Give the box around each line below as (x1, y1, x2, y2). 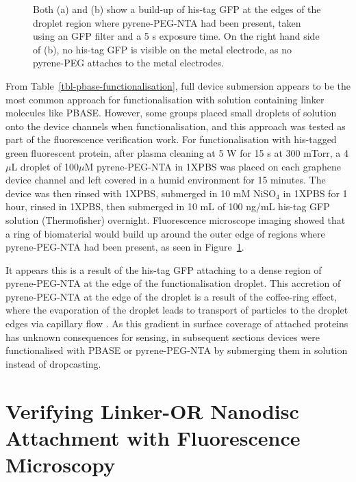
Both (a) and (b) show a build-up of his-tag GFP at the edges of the (33, 2, 321, 16)
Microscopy (5, 451, 116, 478)
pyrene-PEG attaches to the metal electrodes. (33, 55, 225, 70)
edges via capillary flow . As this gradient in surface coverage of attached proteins (5, 316, 348, 331)
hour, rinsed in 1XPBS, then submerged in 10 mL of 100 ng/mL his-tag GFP (5, 199, 330, 214)
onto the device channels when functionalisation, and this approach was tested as (5, 118, 346, 133)
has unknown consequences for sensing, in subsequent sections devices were (5, 329, 320, 344)
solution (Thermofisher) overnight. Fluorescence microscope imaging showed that (5, 212, 346, 227)
